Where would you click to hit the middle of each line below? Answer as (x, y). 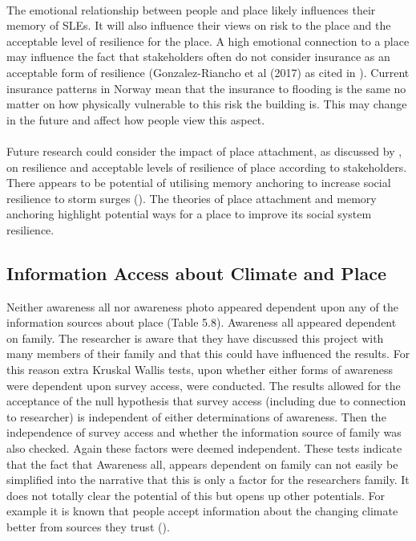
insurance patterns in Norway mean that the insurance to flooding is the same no (206, 88)
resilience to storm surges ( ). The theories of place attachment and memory (192, 198)
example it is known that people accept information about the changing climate (202, 511)
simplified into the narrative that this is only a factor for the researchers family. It (208, 480)
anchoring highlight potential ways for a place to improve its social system (189, 214)
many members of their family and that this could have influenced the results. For (208, 354)
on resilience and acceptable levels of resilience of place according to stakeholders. (207, 167)
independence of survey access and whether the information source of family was (204, 432)
